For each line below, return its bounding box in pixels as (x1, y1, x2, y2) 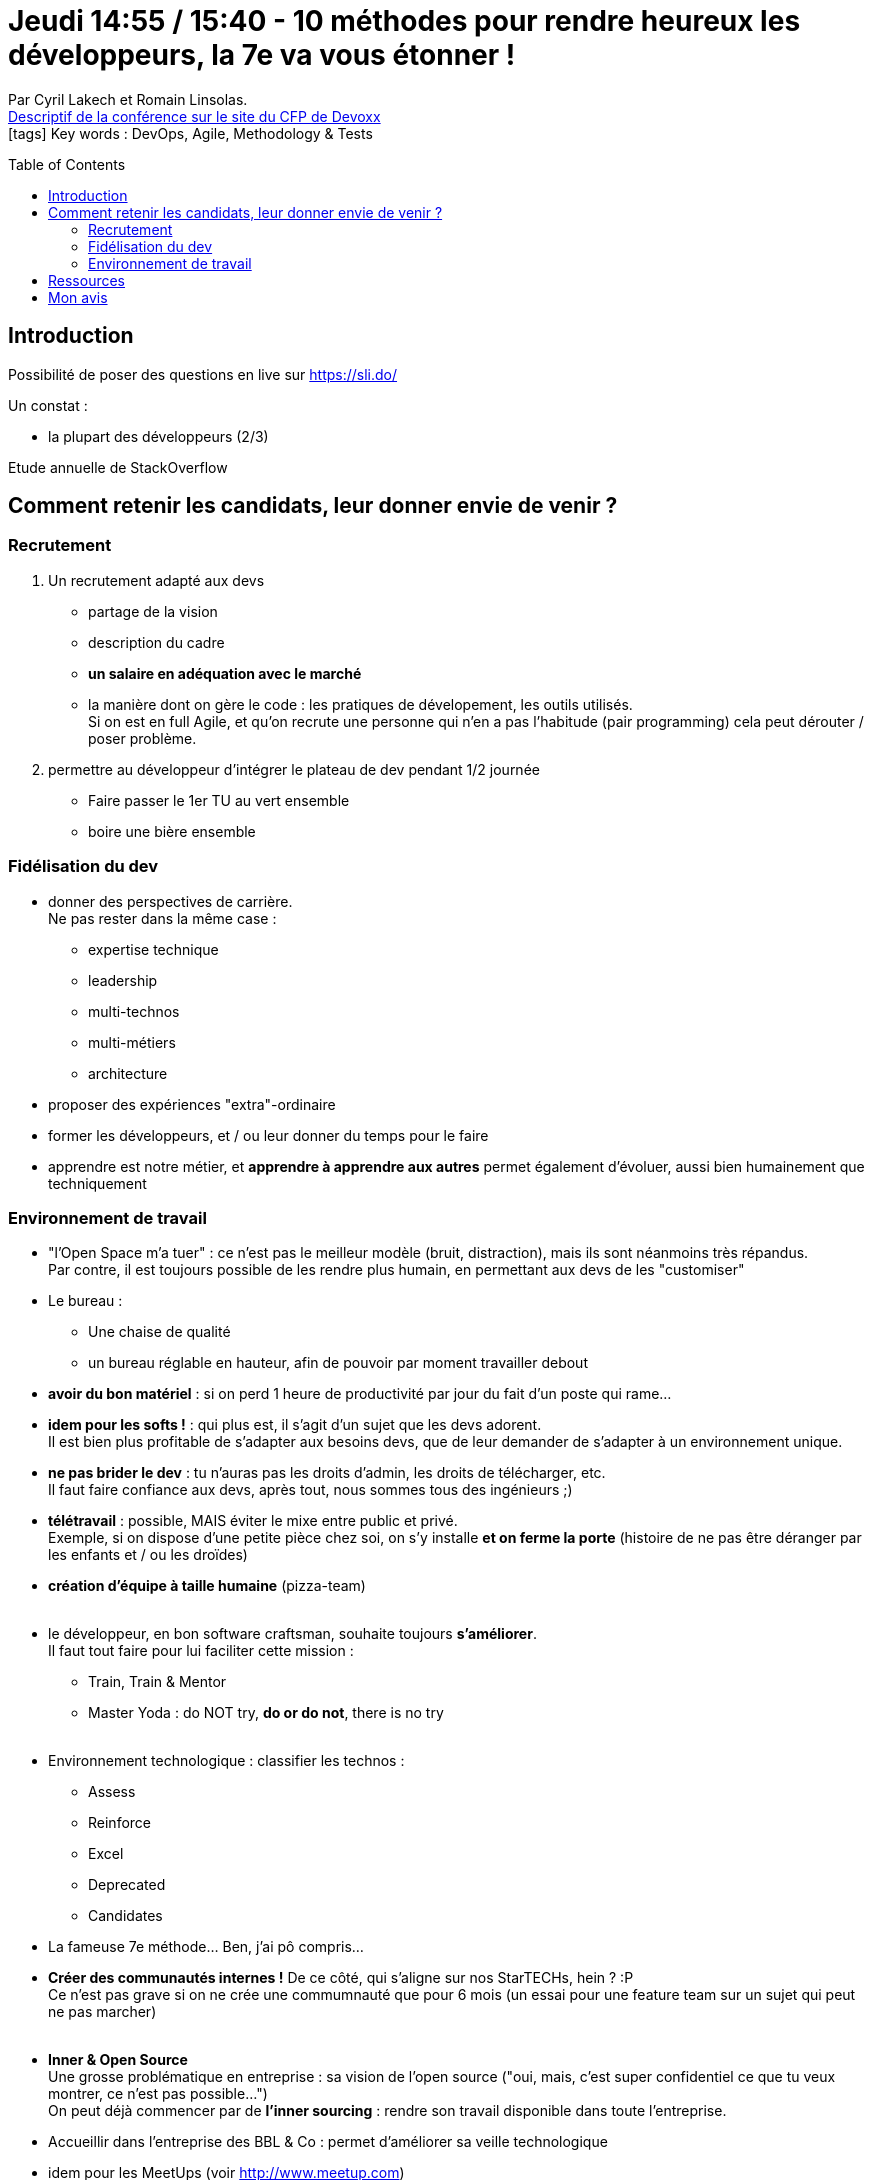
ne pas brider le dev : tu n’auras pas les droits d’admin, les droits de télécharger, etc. (48, 1464, 606, 1482)
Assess (88, 1783, 136, 1801)
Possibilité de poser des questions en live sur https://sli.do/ (8, 365, 398, 383)
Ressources (48, 271, 126, 289)
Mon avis (48, 288, 108, 306)
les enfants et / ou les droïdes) (48, 1546, 248, 1564)
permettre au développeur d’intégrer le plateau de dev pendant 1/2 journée (48, 760, 540, 778)
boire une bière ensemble (88, 822, 256, 840)
